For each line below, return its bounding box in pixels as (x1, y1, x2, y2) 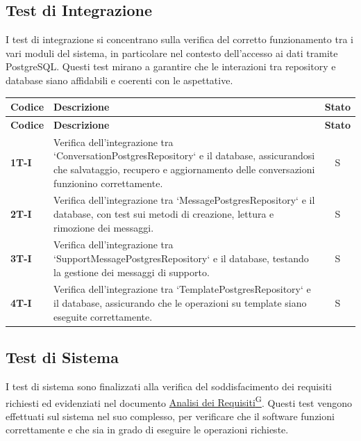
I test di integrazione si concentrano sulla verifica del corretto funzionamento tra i (6, 32, 353, 47)
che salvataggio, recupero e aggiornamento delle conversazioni (53, 161, 315, 176)
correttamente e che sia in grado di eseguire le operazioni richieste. (6, 422, 289, 437)
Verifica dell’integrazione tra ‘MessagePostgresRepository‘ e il (53, 193, 315, 207)
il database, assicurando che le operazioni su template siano (53, 296, 307, 310)
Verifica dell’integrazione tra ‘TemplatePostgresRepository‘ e (53, 282, 311, 296)
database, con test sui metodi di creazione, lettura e (53, 206, 274, 220)
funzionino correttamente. (53, 175, 163, 190)
